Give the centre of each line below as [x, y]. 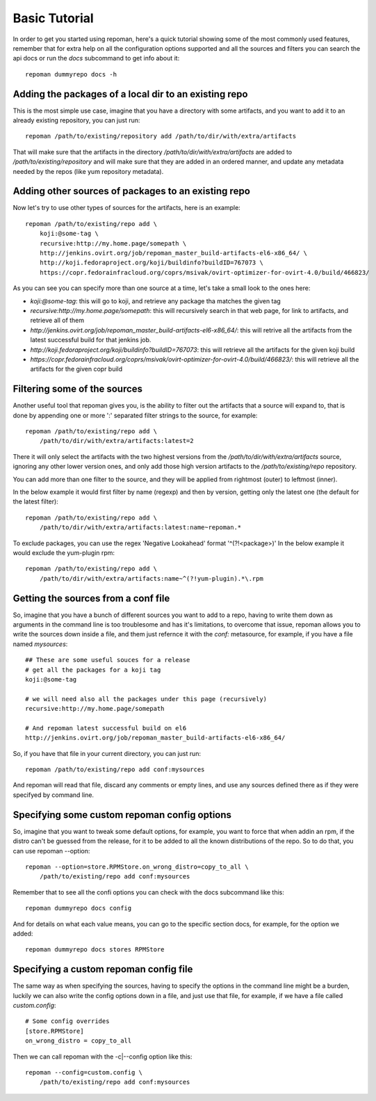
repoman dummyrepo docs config [79, 908]
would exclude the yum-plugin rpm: [64, 552]
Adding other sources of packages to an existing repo [131, 191]
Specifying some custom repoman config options [122, 815]
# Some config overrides [67, 1021]
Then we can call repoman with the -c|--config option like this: [103, 1056]
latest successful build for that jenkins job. [91, 340]
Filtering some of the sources [77, 389]
